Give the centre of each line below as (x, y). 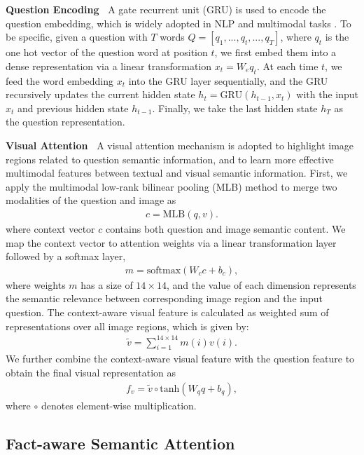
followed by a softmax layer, (66, 256)
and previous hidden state (73, 108)
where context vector (50, 228)
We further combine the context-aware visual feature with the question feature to (180, 359)
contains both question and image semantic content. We (226, 228)
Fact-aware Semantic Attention (120, 443)
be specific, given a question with (77, 37)
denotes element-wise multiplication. (119, 405)
